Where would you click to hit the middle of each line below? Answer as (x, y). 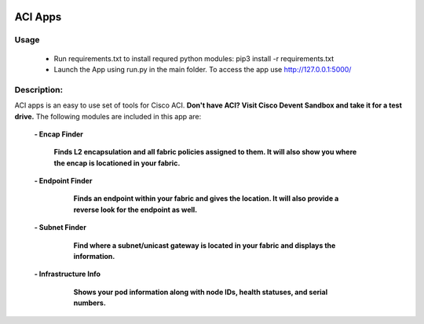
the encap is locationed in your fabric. (117, 163)
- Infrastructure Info (68, 274)
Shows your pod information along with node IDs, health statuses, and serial (201, 292)
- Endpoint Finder (63, 181)
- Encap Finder (59, 134)
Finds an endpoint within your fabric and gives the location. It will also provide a (206, 198)
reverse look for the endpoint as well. (135, 209)
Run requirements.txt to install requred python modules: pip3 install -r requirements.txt (194, 58)
